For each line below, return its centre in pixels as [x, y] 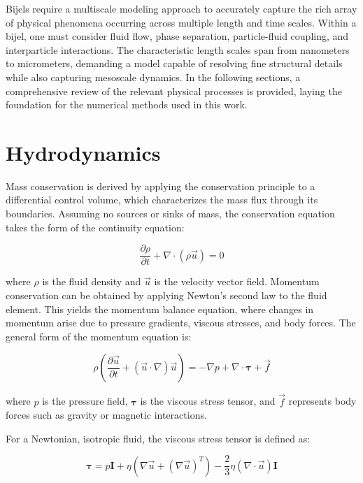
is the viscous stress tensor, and [208, 401]
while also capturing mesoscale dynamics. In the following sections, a [153, 77]
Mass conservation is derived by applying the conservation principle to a [161, 186]
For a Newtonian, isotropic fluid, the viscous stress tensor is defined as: [158, 438]
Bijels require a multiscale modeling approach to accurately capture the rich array [181, 8]
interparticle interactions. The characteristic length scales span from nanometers [178, 49]
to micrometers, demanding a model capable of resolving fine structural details [174, 63]
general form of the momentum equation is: [99, 336]
